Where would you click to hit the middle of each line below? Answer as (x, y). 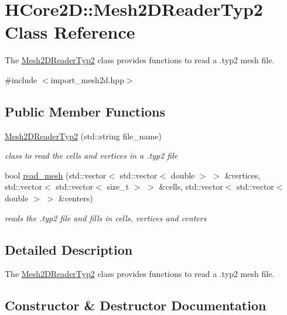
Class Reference (70, 32)
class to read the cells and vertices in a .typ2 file (91, 155)
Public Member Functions (85, 111)
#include (21, 79)
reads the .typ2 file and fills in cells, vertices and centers (106, 218)
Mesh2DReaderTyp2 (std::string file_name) (83, 136)
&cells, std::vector (191, 186)
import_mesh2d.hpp (87, 79)
